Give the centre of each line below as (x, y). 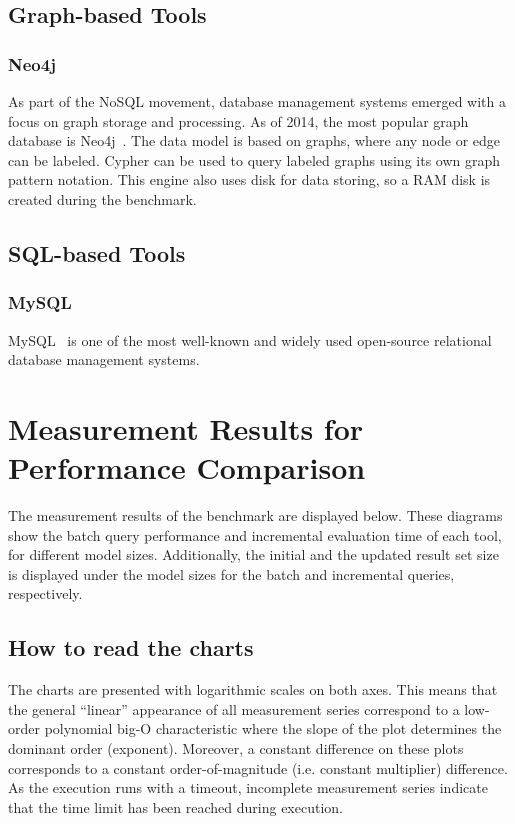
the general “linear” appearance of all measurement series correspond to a (234, 708)
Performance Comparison (187, 467)
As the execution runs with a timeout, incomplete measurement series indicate (248, 787)
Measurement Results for (186, 427)
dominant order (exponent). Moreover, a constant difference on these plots (236, 748)
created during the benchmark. (102, 198)
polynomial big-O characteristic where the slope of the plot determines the (273, 728)
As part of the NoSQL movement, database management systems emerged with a (257, 101)
